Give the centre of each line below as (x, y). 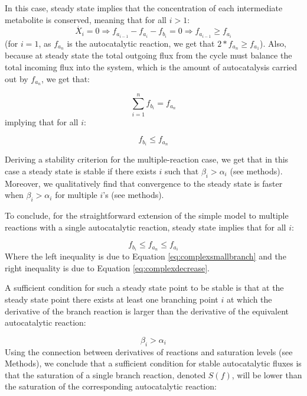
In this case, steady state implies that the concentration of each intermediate (144, 8)
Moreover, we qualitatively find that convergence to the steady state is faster (144, 183)
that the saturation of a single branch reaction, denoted (105, 374)
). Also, (273, 43)
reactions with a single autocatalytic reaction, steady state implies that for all (146, 227)
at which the (249, 299)
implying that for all (42, 121)
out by (17, 78)
